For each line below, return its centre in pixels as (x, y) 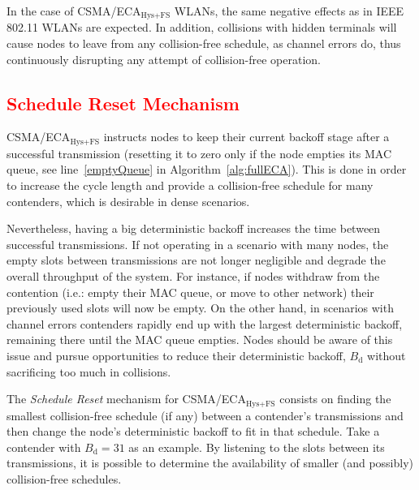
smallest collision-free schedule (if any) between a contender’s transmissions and (205, 415)
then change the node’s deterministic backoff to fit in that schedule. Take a (193, 431)
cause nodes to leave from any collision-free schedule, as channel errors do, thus (204, 43)
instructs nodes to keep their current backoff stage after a (246, 137)
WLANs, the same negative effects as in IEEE (289, 11)
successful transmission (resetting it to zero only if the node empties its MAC (199, 153)
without (387, 356)
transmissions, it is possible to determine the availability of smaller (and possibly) (210, 463)
